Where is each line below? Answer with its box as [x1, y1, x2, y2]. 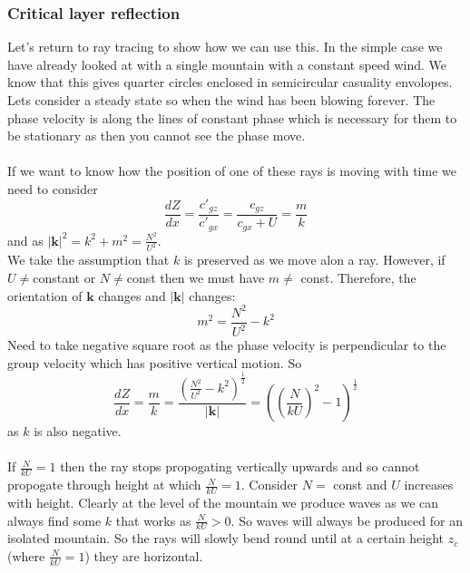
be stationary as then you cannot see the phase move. [7, 126, 306, 145]
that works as [115, 510, 191, 529]
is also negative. [34, 422, 122, 441]
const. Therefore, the [300, 268, 416, 287]
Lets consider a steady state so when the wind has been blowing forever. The [7, 91, 436, 109]
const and [333, 475, 387, 494]
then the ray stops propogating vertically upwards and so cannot [60, 457, 420, 476]
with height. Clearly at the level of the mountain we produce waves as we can [7, 492, 439, 511]
